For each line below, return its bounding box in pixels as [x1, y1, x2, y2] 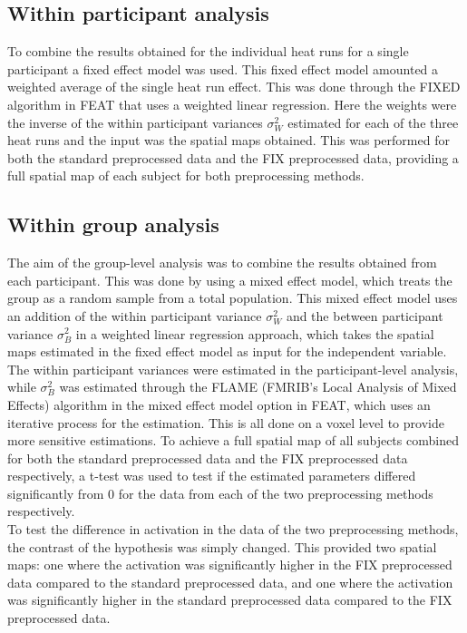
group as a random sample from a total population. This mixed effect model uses [7, 288, 458, 307]
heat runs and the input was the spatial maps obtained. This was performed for [7, 131, 450, 150]
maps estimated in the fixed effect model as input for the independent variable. [7, 342, 447, 361]
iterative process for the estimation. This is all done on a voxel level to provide [7, 413, 444, 432]
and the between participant [286, 306, 443, 325]
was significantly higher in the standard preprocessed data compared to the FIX [7, 590, 452, 609]
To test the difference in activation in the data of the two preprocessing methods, [7, 520, 459, 539]
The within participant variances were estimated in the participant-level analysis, [7, 359, 459, 378]
